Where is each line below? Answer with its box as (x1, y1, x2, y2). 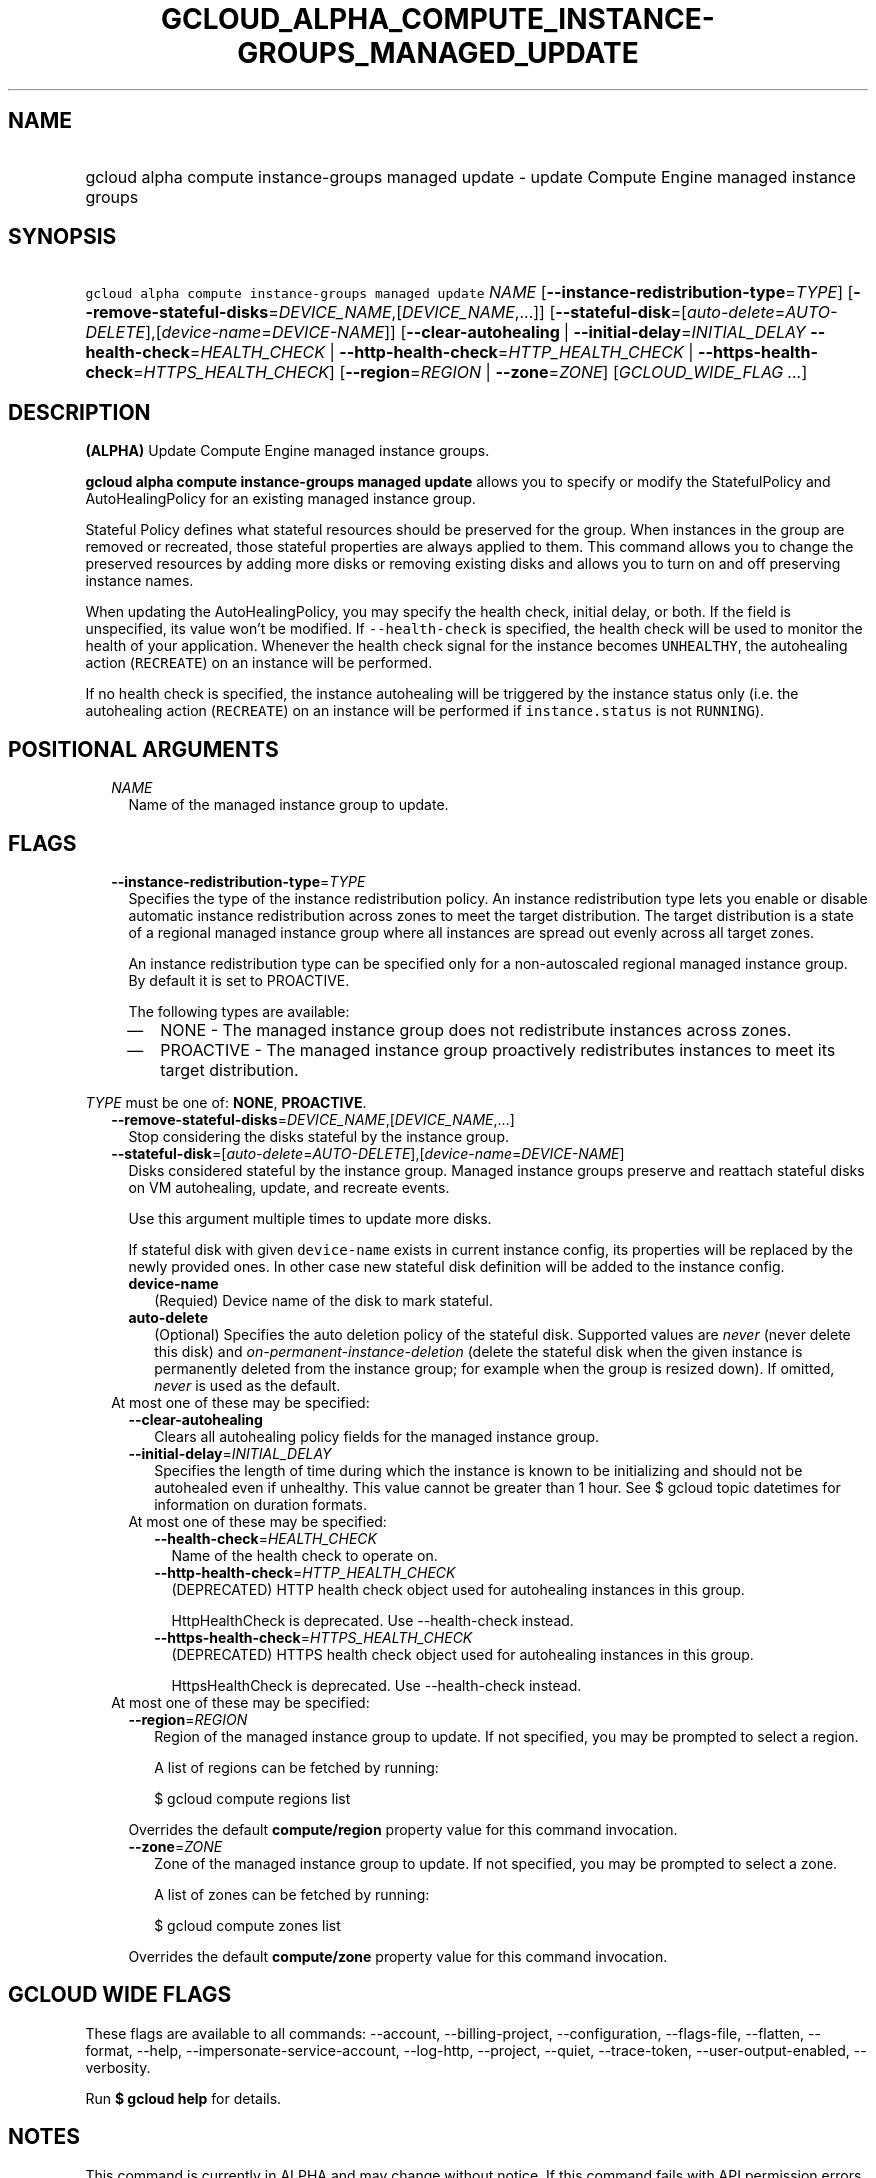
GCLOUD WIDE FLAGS (8, 1982, 232, 2008)
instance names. (85, 572, 194, 590)
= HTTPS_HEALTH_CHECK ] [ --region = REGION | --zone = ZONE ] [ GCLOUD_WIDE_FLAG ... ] (133, 362, 808, 383)
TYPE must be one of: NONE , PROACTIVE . (85, 1093, 367, 1111)
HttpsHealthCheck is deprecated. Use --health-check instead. (171, 1676, 582, 1694)
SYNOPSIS (8, 224, 117, 250)
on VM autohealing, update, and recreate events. (128, 1178, 450, 1196)
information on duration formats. (154, 1495, 368, 1513)
